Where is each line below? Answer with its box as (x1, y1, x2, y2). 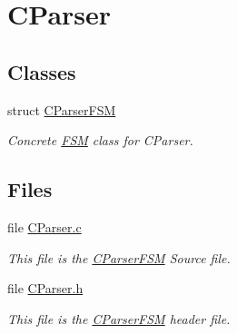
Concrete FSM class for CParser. (7, 131, 193, 150)
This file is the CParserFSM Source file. (7, 248, 231, 267)
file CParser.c (7, 217, 82, 236)
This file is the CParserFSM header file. (7, 309, 231, 328)
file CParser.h (7, 279, 84, 298)
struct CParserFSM (7, 100, 116, 119)
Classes (7, 57, 76, 85)
